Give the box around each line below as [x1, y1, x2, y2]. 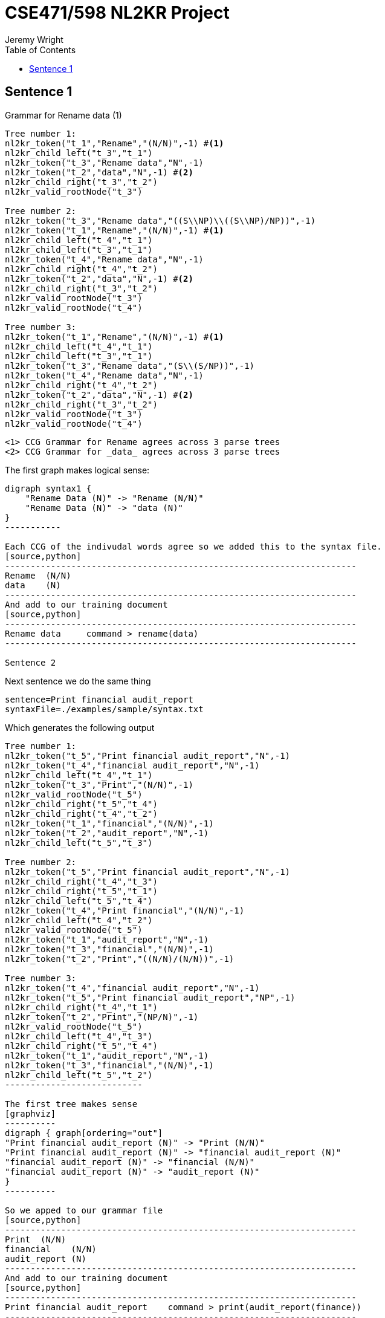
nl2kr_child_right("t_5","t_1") [5, 886, 158, 896]
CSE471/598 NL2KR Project [5, 2, 230, 23]
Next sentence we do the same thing [5, 675, 151, 686]
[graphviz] [5, 1108, 56, 1118]
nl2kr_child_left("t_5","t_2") [5, 1070, 153, 1080]
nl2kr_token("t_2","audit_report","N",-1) [5, 828, 209, 838]
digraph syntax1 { [5, 483, 92, 493]
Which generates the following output [5, 722, 155, 733]
